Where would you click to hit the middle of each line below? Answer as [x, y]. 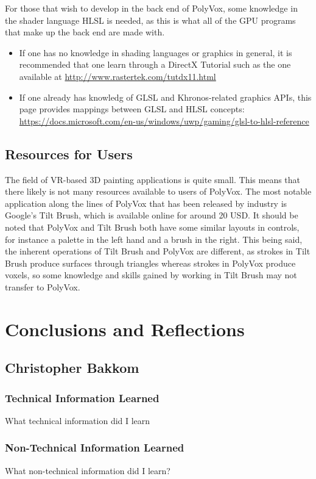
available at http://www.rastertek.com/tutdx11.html [118, 76]
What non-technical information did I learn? [88, 470]
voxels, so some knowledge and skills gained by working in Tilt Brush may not [151, 275]
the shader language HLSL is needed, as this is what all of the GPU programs [150, 20]
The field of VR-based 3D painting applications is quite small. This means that [153, 179]
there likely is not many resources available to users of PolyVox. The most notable [158, 191]
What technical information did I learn [78, 420]
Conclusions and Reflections [125, 329]
